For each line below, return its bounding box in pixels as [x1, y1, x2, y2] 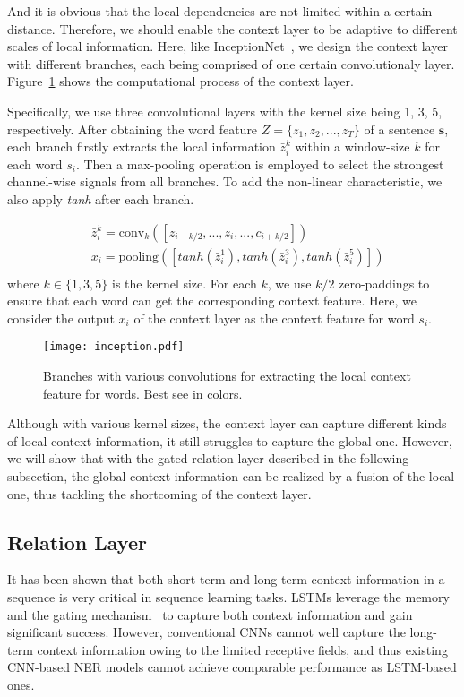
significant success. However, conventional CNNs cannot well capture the [7, 623, 406, 641]
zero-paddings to [339, 273, 430, 292]
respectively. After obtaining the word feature [7, 119, 258, 138]
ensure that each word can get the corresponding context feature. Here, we [7, 291, 417, 310]
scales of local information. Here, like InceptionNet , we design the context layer [7, 37, 448, 56]
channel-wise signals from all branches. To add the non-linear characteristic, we [7, 172, 443, 191]
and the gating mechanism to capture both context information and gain [7, 605, 413, 624]
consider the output [7, 308, 115, 327]
